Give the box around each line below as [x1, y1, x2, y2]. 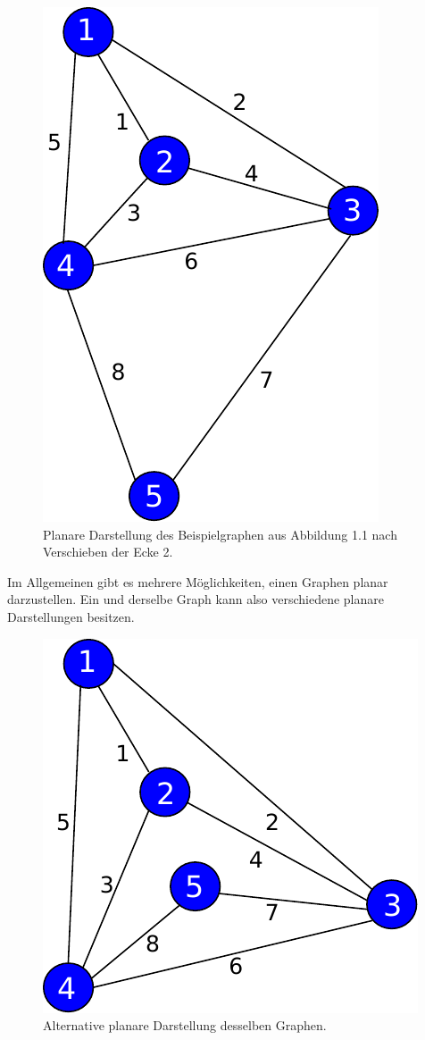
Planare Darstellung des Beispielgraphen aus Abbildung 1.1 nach [43, 524, 397, 543]
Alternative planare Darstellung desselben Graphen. [43, 1016, 327, 1035]
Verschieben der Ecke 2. [43, 542, 173, 561]
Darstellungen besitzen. [7, 607, 135, 625]
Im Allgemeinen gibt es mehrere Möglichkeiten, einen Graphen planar [7, 572, 388, 591]
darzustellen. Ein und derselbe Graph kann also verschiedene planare [7, 590, 385, 608]
